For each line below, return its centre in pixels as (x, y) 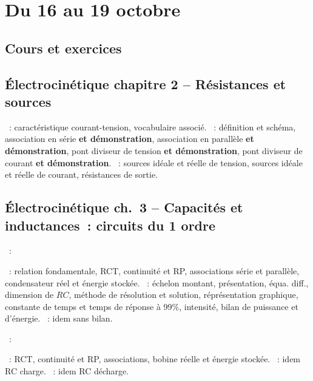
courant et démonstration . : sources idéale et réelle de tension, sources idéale (154, 162)
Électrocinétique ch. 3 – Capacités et (124, 207)
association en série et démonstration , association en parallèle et (130, 139)
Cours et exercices (63, 48)
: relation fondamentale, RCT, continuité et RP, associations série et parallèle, (154, 270)
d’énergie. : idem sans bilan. (59, 318)
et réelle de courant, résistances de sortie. (82, 174)
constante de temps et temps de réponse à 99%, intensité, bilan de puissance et (152, 306)
